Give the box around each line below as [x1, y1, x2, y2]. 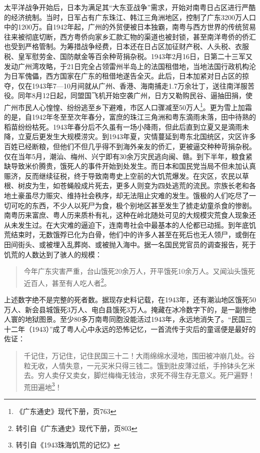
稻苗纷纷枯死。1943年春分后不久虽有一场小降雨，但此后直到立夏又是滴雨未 [4, 121, 249, 132]
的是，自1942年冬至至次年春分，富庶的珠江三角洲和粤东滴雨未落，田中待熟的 [4, 112, 256, 122]
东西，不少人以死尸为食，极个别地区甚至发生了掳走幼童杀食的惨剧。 [31, 200, 256, 210]
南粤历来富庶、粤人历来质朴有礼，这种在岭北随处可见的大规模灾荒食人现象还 [4, 210, 256, 220]
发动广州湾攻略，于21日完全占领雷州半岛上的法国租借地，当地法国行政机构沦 [4, 61, 256, 71]
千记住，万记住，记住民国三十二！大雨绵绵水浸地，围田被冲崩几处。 [23, 350, 248, 360]
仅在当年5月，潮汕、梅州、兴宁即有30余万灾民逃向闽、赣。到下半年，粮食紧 [4, 151, 252, 161]
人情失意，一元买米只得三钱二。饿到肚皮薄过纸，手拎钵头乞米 [51, 360, 255, 370]
